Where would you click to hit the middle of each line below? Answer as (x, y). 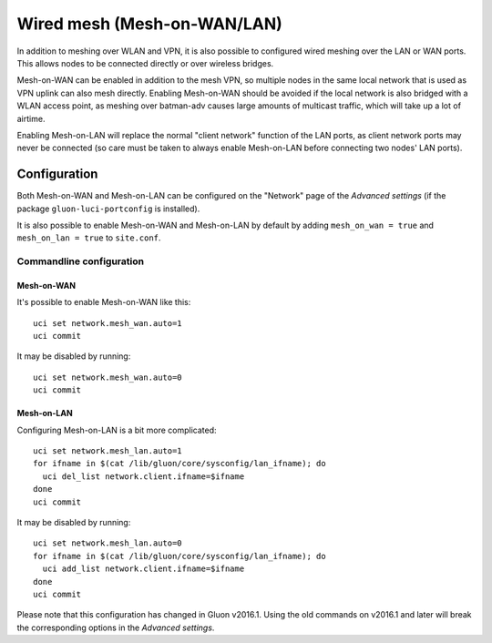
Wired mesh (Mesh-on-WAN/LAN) (149, 24)
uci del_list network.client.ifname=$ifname (143, 476)
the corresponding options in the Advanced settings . (116, 628)
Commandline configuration (81, 261)
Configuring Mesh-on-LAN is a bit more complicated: (117, 430)
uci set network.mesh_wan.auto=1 (108, 323)
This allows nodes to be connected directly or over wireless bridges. (145, 63)
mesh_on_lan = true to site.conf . (89, 238)
